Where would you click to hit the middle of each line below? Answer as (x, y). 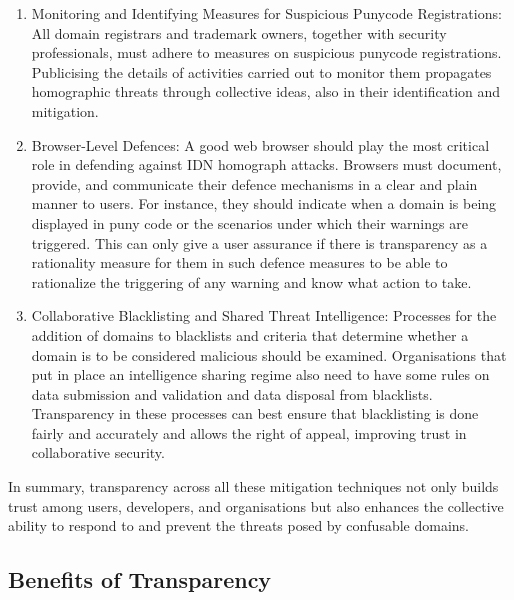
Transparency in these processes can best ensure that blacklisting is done (255, 413)
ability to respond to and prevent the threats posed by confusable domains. (238, 525)
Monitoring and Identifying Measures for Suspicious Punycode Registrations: (266, 13)
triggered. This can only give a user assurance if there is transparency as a (259, 242)
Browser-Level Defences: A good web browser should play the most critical (260, 144)
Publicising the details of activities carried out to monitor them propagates (261, 71)
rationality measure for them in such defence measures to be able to (239, 262)
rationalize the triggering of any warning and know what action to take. (251, 281)
